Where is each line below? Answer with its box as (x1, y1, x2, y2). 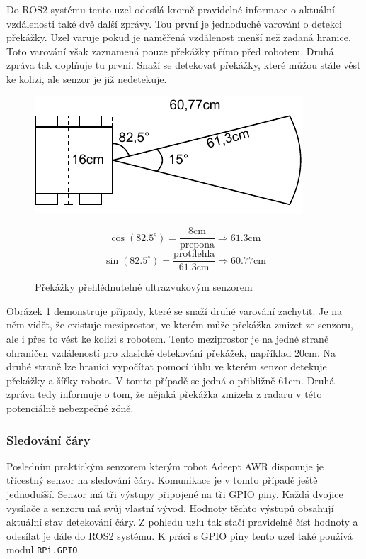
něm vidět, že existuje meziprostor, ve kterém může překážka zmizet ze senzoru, (6, 317, 353, 332)
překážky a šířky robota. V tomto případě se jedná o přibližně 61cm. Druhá (6, 372, 335, 387)
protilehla (173, 249, 215, 260)
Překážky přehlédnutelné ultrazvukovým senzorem (35, 279, 253, 294)
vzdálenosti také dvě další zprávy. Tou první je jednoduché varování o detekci (6, 16, 342, 31)
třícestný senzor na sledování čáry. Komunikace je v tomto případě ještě (6, 472, 318, 487)
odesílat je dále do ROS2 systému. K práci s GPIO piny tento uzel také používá (6, 528, 353, 543)
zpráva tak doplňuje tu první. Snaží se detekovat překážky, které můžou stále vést (6, 57, 361, 72)
